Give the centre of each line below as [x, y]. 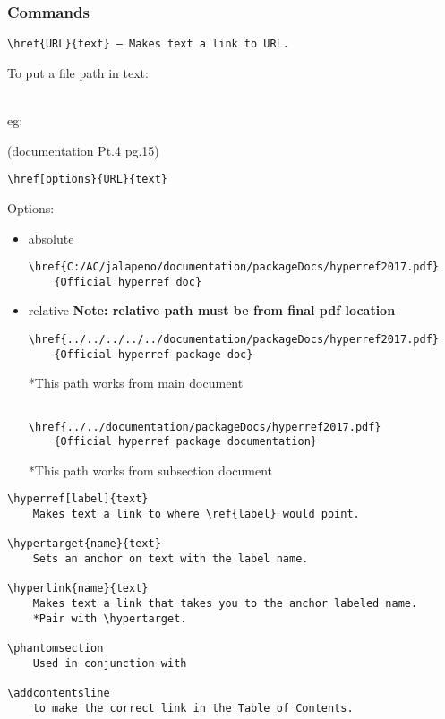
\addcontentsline [59, 693]
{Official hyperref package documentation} [185, 442]
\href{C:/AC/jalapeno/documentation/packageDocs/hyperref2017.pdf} [233, 267]
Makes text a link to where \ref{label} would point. [196, 514]
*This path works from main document [136, 383]
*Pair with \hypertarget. [110, 618]
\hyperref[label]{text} [78, 499]
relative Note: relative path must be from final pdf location [212, 310]
